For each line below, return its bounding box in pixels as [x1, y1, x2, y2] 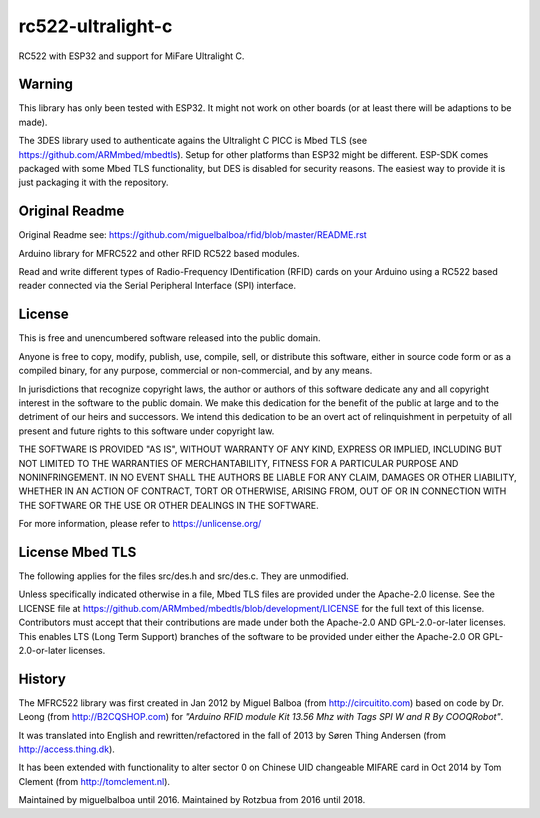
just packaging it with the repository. [18, 176, 169, 189]
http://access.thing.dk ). [18, 743, 115, 755]
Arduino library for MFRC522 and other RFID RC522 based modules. [18, 247, 300, 259]
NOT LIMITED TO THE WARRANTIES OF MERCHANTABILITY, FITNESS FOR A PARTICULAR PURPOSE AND [18, 457, 459, 469]
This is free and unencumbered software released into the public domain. [18, 332, 321, 344]
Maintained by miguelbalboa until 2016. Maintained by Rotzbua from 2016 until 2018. [18, 794, 366, 806]
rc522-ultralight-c [18, 15, 173, 37]
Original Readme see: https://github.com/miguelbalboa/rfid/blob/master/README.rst [18, 229, 367, 241]
